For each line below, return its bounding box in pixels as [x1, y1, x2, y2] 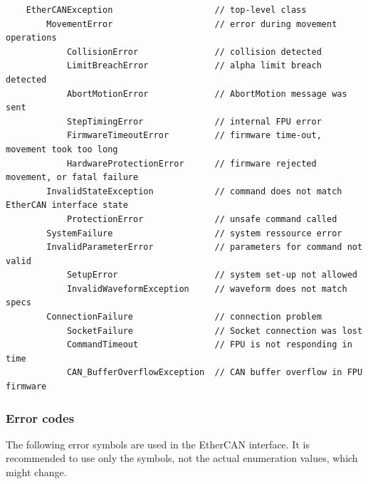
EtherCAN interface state [6, 200, 128, 211]
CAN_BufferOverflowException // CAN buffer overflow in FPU [66, 367, 363, 378]
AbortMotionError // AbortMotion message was [66, 88, 347, 99]
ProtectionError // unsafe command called [66, 214, 337, 224]
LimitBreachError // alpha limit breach [66, 60, 322, 71]
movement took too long [6, 144, 118, 154]
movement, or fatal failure [6, 172, 139, 183]
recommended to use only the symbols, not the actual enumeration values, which [6, 451, 358, 465]
